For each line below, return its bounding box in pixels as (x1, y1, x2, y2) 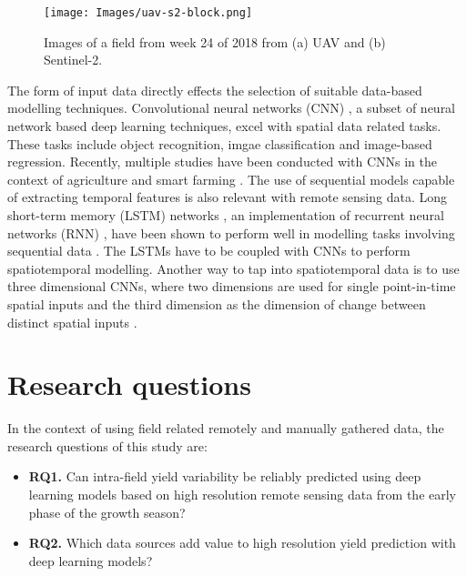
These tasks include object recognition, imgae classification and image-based (7, 134, 432, 153)
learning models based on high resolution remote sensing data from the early (28, 485, 456, 504)
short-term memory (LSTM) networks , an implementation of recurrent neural (7, 206, 444, 224)
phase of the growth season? (28, 502, 186, 521)
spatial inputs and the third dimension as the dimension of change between (7, 294, 426, 313)
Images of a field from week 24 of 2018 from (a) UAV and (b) (44, 32, 386, 51)
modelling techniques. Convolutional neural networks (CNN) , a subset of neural (7, 98, 456, 117)
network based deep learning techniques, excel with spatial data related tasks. (7, 116, 442, 136)
